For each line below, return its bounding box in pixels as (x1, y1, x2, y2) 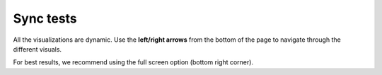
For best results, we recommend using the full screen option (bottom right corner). (13, 58, 254, 67)
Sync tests (13, 11, 77, 26)
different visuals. (13, 45, 62, 53)
